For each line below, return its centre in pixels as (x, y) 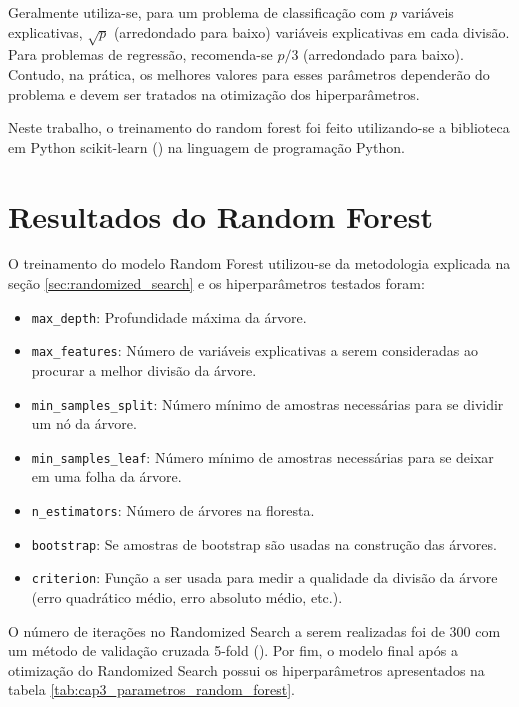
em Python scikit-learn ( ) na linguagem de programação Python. (206, 146)
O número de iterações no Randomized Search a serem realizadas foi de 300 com (254, 630)
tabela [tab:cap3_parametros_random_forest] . (151, 689)
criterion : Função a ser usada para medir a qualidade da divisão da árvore (264, 577)
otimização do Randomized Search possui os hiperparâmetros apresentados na (246, 669)
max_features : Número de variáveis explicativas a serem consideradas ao (254, 350)
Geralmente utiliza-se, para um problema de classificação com (197, 12)
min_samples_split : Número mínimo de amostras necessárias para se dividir (267, 403)
